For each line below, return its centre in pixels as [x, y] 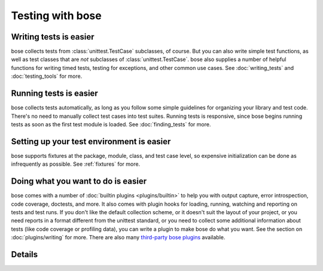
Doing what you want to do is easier [79, 182]
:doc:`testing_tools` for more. [47, 76]
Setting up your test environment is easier [91, 141]
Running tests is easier [54, 94]
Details [25, 254]
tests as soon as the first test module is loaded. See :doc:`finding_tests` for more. [111, 124]
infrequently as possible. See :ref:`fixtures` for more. [76, 164]
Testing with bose [56, 16]
